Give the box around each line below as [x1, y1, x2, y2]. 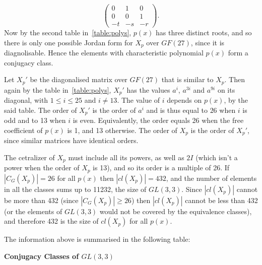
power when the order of [4, 162, 80, 173]
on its [217, 84, 235, 95]
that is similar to [161, 74, 214, 85]
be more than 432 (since [4, 194, 79, 205]
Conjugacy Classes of [4, 251, 79, 261]
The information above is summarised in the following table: [4, 234, 190, 244]
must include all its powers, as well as [68, 152, 184, 162]
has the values [126, 84, 170, 95]
